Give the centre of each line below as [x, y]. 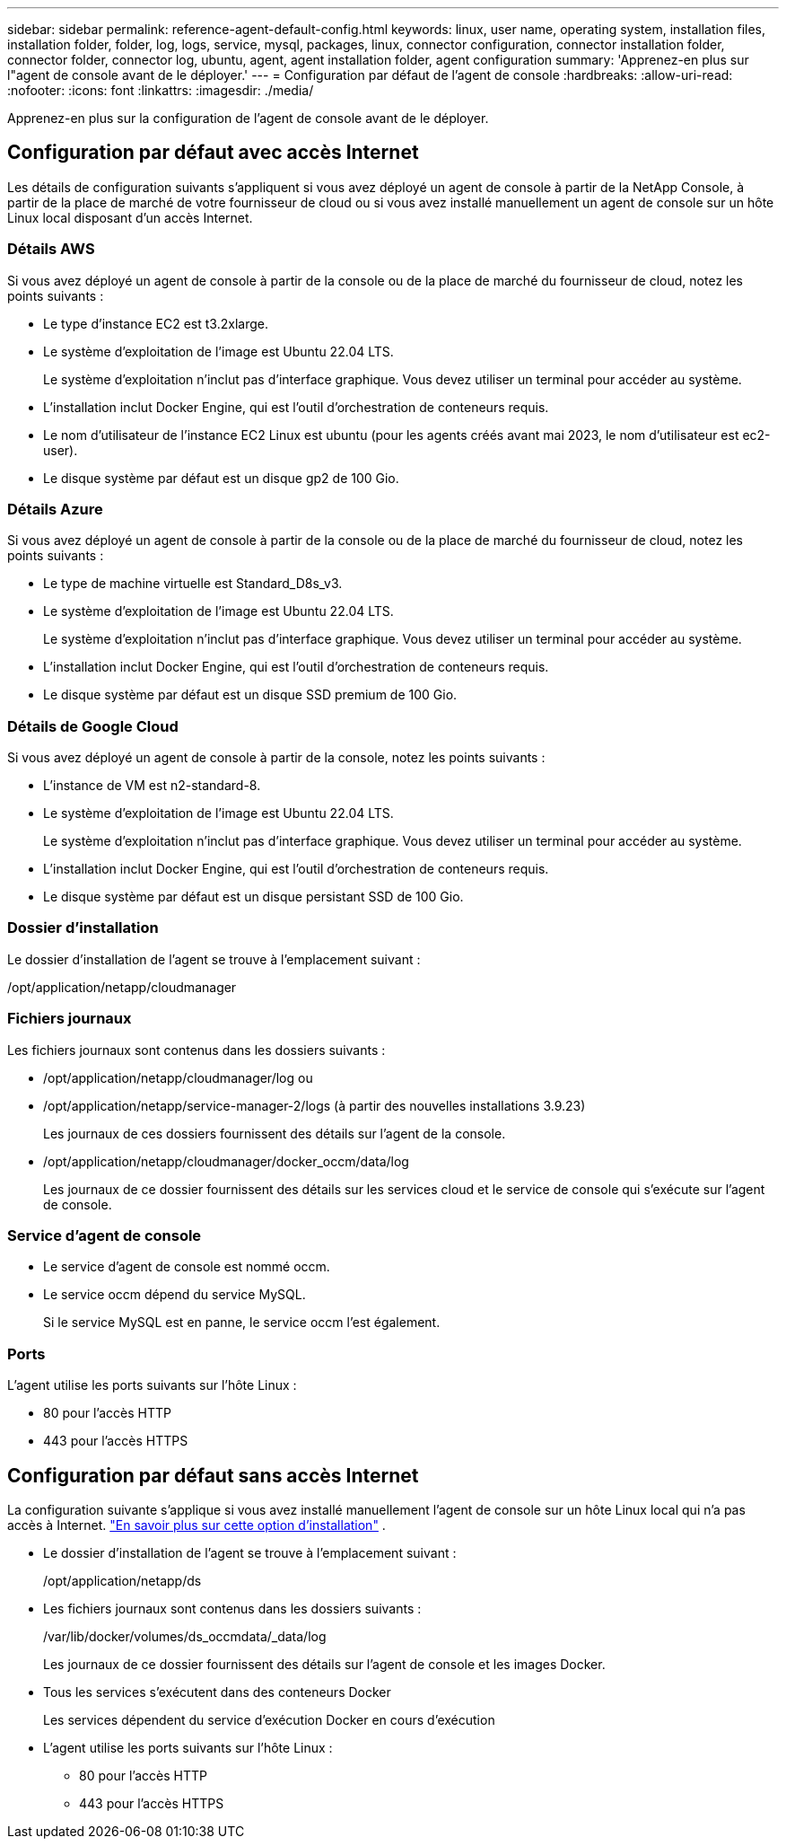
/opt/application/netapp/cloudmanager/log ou [178, 1077]
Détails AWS [51, 249]
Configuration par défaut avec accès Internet [213, 153]
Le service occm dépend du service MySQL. [175, 1295]
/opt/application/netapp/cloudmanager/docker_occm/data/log [226, 1161]
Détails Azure [55, 509]
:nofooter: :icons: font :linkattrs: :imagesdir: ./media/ [161, 90]
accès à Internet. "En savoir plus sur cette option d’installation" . [196, 1525]
